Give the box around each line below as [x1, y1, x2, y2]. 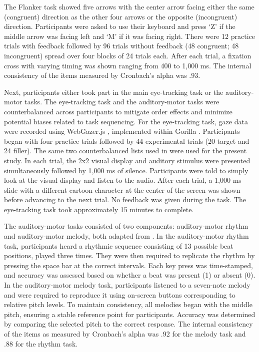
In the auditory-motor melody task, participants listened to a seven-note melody [4, 280, 250, 290]
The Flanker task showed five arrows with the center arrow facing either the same [4, 1, 254, 11]
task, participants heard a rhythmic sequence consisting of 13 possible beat [4, 240, 233, 251]
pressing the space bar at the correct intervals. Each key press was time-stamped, [4, 260, 253, 270]
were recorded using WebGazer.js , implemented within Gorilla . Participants [4, 126, 240, 136]
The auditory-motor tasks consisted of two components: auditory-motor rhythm [4, 221, 248, 231]
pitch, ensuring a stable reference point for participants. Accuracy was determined [4, 309, 255, 319]
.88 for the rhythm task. [4, 338, 78, 349]
